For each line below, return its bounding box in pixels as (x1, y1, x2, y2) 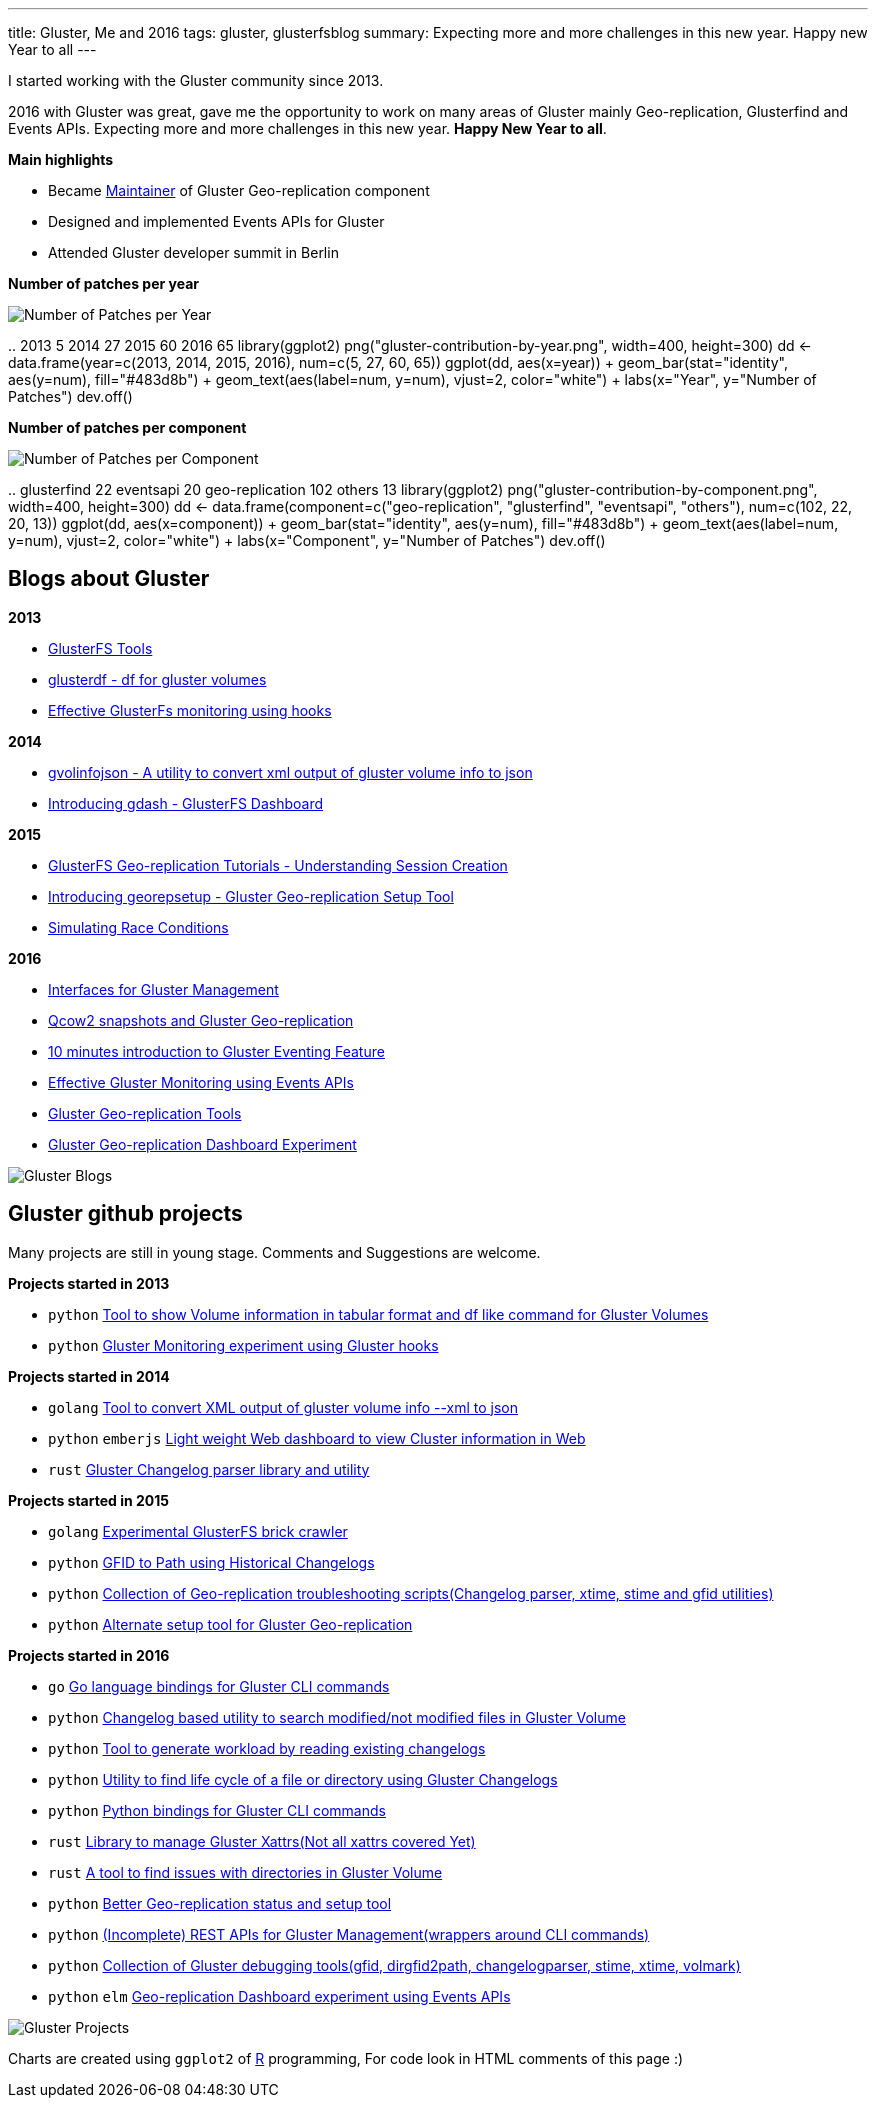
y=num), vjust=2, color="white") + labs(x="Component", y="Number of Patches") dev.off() (8, 532, 606, 549)
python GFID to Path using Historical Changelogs (48, 1553, 375, 1571)
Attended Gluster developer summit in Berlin (48, 244, 339, 261)
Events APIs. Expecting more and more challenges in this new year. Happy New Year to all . (8, 120, 607, 137)
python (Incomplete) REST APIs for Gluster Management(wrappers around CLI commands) (48, 1925, 650, 1943)
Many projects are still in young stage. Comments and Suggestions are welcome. (8, 1243, 541, 1261)
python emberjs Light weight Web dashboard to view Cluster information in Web (48, 1429, 586, 1447)
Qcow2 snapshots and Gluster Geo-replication (48, 1011, 354, 1029)
